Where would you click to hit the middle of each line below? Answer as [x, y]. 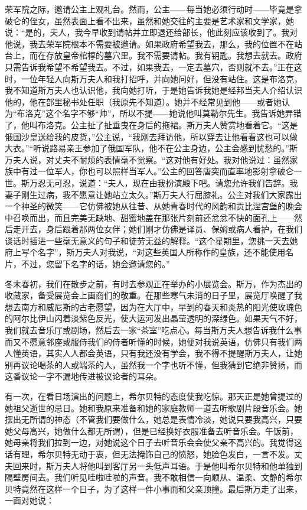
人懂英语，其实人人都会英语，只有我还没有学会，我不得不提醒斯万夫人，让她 [153, 353]
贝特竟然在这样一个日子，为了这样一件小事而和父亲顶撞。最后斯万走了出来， [153, 488]
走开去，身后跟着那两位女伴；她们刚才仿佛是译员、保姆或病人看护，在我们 [157, 229]
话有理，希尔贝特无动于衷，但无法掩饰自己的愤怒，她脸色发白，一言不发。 [149, 454]
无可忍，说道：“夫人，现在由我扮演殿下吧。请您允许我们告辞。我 [172, 182]
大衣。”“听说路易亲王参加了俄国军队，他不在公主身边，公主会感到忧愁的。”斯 [151, 148]
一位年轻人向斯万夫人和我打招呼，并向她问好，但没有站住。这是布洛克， [161, 78]
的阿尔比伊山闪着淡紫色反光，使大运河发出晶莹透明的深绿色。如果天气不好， [153, 318]
